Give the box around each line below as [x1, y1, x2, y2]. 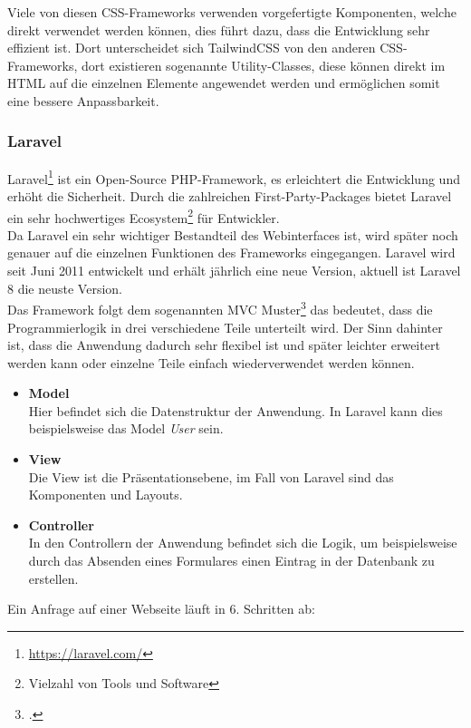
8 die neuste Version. [7, 278, 122, 297]
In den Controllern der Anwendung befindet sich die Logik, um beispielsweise [28, 533, 457, 552]
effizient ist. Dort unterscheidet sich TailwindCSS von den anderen [7, 38, 376, 57]
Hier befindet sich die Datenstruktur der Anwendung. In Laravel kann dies [28, 401, 443, 420]
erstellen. [28, 568, 79, 587]
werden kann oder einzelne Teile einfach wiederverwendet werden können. [7, 353, 415, 372]
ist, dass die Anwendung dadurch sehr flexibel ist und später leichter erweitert [7, 335, 440, 354]
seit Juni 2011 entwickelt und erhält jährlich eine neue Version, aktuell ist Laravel [7, 261, 461, 280]
